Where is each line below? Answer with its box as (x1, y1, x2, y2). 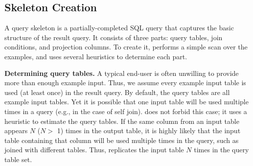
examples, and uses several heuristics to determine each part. (4, 51, 187, 61)
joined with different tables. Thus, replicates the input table (4, 144, 184, 155)
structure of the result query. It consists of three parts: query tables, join (4, 32, 223, 42)
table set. (4, 154, 32, 164)
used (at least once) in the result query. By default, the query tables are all (4, 87, 230, 97)
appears (4, 125, 28, 136)
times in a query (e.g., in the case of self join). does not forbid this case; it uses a (4, 106, 247, 116)
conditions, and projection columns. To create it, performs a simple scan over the (4, 42, 248, 52)
